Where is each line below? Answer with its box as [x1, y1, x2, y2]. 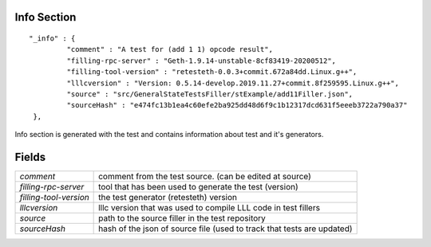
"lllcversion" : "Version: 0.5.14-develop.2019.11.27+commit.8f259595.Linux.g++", [66, 78, 399, 88]
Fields [14, 150, 46, 163]
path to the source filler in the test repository [98, 213, 267, 224]
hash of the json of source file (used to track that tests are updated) [98, 223, 353, 234]
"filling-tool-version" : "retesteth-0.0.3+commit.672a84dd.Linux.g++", [66, 68, 358, 76]
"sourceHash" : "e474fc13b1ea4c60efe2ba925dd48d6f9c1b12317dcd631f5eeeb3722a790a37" [66, 100, 408, 110]
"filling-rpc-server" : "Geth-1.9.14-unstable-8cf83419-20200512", [66, 56, 337, 65]
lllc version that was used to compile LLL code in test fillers [98, 202, 321, 214]
